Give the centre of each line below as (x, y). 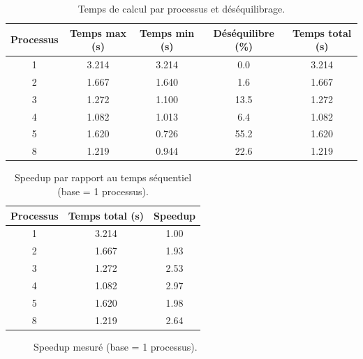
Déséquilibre (244, 32)
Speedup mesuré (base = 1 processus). (116, 346)
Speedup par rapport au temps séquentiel (103, 177)
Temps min (167, 32)
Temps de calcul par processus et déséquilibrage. (181, 8)
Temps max (98, 32)
